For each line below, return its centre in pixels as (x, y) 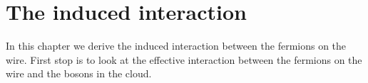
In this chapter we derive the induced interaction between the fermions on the (176, 46)
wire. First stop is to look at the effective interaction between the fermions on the (184, 59)
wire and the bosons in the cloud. (79, 73)
